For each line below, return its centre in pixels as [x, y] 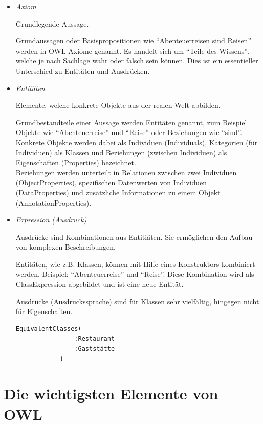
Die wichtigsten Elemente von [111, 394]
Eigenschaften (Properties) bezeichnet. [76, 162]
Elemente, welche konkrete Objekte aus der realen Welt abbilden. [118, 105]
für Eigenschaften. [44, 311]
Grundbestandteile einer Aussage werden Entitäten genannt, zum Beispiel [131, 122]
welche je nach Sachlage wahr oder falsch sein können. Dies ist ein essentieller [137, 61]
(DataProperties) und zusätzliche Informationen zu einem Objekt [118, 192]
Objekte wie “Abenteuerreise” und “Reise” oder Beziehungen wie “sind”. [129, 132]
